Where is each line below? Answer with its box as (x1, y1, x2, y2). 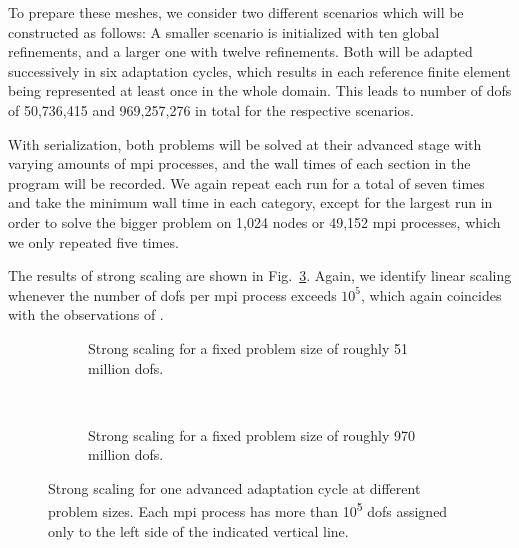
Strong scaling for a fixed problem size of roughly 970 (88, 424, 415, 445)
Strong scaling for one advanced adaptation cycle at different (48, 477, 421, 498)
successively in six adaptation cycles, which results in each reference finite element (8, 60, 511, 81)
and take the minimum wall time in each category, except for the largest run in (8, 192, 493, 213)
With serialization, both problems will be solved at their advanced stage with (8, 133, 482, 154)
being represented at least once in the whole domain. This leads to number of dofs (8, 80, 512, 101)
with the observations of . (8, 304, 164, 325)
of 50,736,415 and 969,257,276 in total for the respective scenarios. (8, 99, 414, 120)
